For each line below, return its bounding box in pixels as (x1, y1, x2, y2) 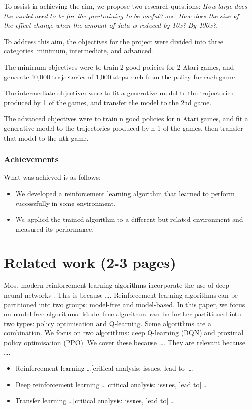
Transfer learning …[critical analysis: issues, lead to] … (15, 395, 175, 406)
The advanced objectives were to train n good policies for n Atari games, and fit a (4, 113, 248, 124)
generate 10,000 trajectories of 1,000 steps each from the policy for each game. (4, 71, 237, 81)
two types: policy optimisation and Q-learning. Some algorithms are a (4, 318, 211, 328)
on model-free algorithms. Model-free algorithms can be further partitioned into (4, 309, 241, 319)
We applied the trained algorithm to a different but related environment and (15, 214, 243, 224)
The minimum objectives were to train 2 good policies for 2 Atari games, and (4, 62, 234, 72)
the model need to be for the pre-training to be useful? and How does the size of (4, 10, 239, 20)
